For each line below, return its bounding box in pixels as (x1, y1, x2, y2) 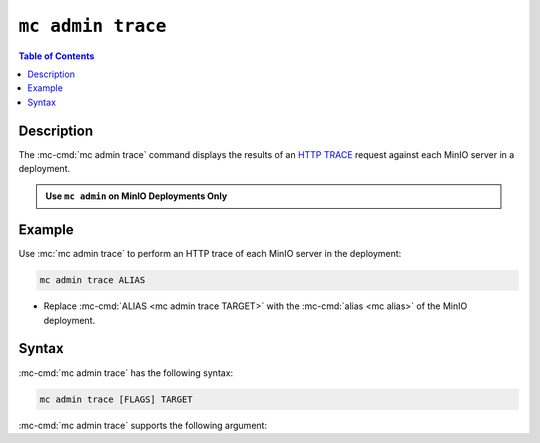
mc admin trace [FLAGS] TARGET (39, 393, 194, 405)
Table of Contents (18, 50, 95, 62)
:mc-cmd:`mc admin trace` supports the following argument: (18, 419, 268, 431)
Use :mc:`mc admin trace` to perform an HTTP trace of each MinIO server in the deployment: (18, 248, 402, 260)
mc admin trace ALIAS (39, 275, 146, 286)
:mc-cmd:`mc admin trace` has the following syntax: (18, 366, 234, 379)
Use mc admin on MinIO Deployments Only (45, 190, 228, 202)
